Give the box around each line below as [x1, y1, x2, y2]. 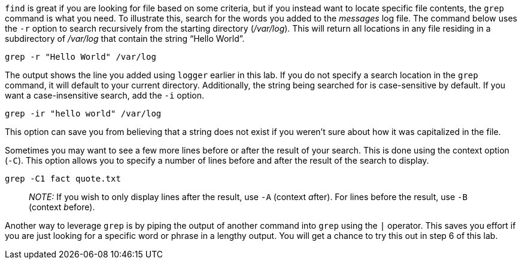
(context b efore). [29, 202, 95, 212]
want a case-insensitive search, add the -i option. [5, 90, 204, 100]
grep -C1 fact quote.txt [5, 174, 121, 183]
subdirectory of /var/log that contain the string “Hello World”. [5, 33, 245, 44]
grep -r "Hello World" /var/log [5, 52, 156, 62]
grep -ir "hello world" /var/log [5, 109, 162, 118]
